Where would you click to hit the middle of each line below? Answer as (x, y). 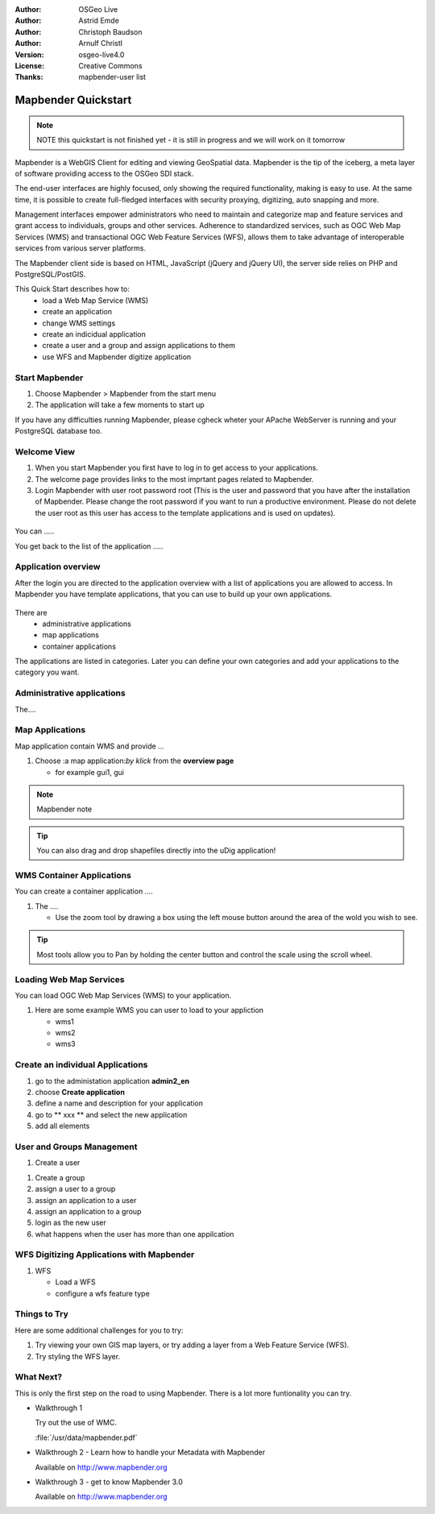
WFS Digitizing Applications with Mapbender (105, 1255)
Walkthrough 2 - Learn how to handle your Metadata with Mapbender (150, 1452)
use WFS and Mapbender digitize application (117, 357)
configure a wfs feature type (103, 1293)
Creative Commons (110, 65)
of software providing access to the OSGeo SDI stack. (104, 173)
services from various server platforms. (81, 248)
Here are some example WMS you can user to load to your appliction (149, 1010)
